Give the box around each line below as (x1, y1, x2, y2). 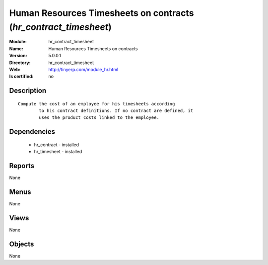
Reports (9, 162, 35, 170)
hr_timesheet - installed (34, 149, 82, 155)
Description (9, 87, 47, 95)
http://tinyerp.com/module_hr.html (48, 66, 119, 72)
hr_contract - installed (34, 142, 79, 148)
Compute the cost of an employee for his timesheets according (18, 101, 175, 106)
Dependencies (9, 127, 56, 136)
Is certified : (9, 74, 34, 80)
